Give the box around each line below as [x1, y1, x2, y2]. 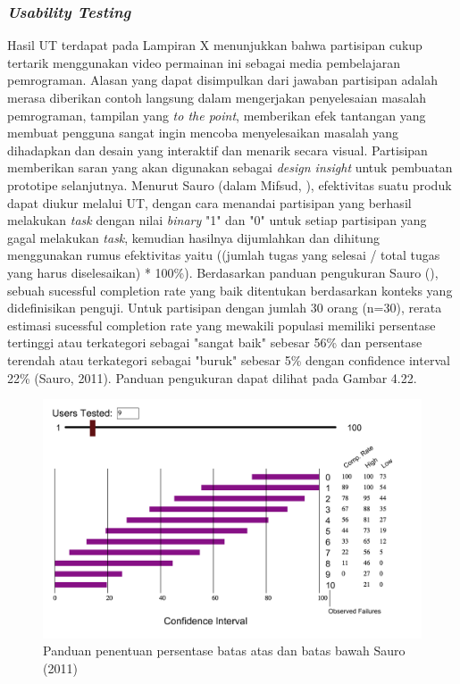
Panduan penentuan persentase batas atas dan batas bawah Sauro [43, 641, 406, 660]
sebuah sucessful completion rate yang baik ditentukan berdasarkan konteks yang [7, 280, 453, 299]
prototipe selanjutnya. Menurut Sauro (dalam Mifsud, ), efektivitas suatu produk [7, 175, 452, 194]
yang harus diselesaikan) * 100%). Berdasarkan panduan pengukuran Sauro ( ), [7, 263, 439, 281]
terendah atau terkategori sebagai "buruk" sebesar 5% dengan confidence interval [7, 350, 450, 369]
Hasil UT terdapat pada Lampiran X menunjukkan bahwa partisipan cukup [7, 36, 422, 54]
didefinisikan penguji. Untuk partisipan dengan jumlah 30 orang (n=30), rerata [7, 298, 442, 317]
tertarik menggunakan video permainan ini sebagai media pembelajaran [7, 53, 401, 71]
